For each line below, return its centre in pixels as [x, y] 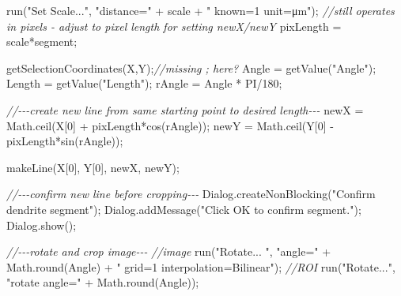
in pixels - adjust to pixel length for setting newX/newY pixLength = [174, 26]
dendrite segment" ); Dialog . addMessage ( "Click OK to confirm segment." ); [184, 209]
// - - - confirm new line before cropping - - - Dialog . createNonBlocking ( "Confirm [191, 194]
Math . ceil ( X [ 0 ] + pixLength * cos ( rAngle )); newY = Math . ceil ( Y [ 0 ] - [170, 125]
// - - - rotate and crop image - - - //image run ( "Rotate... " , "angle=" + [169, 251]
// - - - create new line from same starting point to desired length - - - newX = [185, 109]
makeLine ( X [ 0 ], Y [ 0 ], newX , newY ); [93, 167]
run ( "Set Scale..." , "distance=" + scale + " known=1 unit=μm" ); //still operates [200, 10]
